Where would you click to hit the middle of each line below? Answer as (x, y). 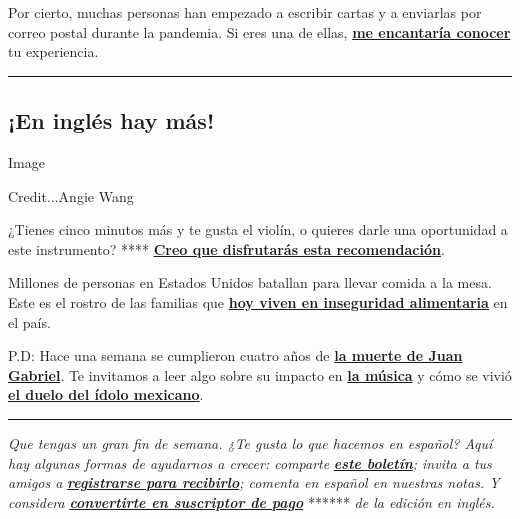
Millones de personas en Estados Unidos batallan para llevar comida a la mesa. (250, 282)
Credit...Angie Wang (71, 195)
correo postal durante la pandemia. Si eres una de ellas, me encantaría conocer (259, 31)
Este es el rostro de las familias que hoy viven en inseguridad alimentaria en (258, 301)
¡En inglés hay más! (111, 120)
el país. (29, 321)
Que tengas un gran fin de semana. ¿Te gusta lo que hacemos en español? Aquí (250, 442)
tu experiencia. (53, 51)
